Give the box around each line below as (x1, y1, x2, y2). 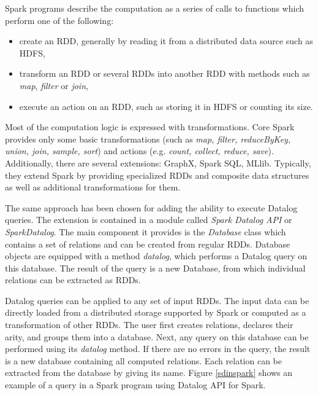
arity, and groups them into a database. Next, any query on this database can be (5, 330, 309, 343)
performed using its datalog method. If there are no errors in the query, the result (5, 342, 311, 355)
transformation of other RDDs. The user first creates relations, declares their (5, 318, 293, 331)
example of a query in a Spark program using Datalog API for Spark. (5, 378, 266, 391)
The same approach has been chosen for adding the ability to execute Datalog (5, 201, 298, 214)
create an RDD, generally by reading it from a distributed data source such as (19, 34, 313, 47)
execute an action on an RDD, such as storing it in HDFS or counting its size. (19, 100, 313, 112)
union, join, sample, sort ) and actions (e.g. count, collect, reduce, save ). (5, 144, 274, 157)
